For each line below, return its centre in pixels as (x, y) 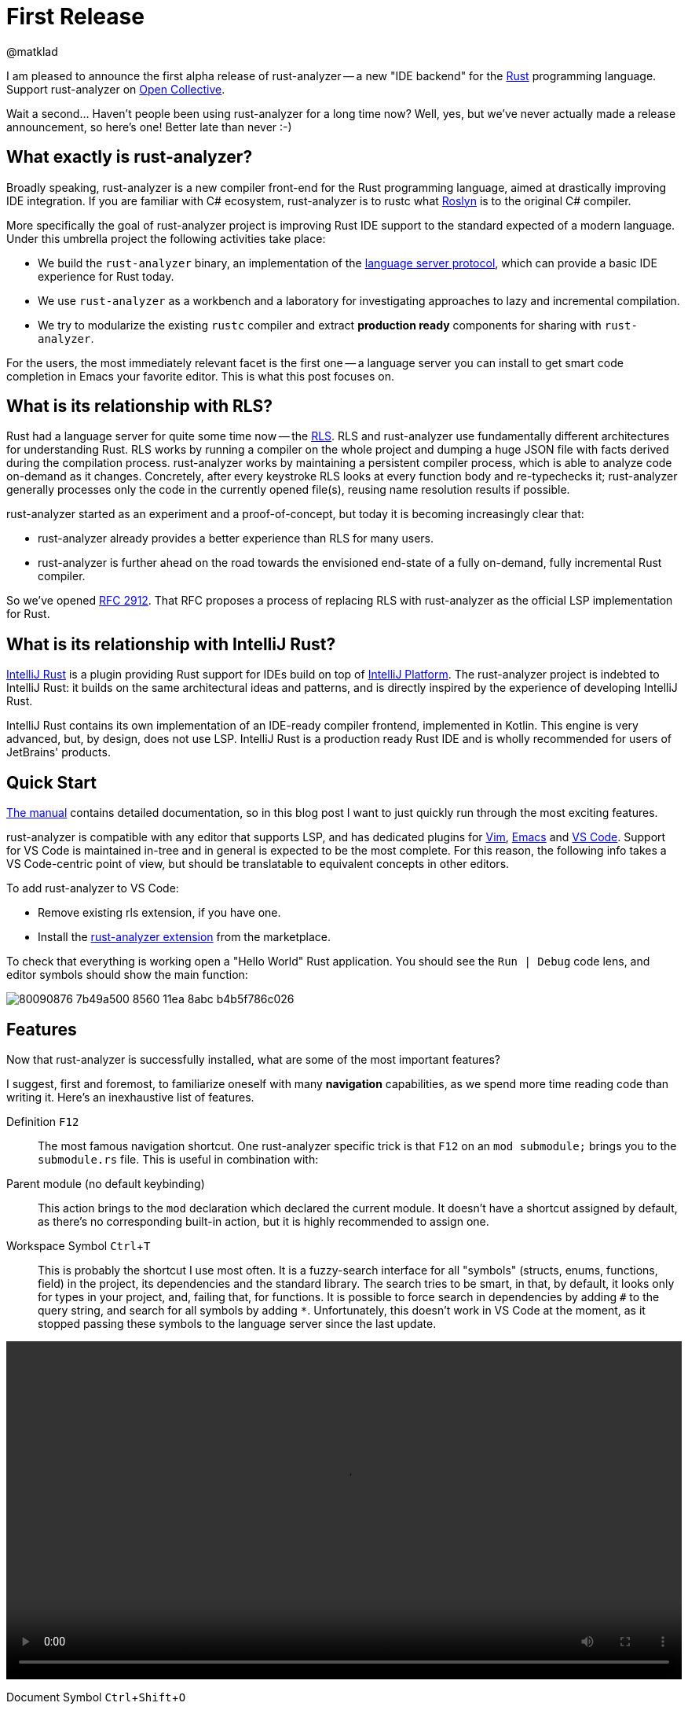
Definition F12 (43, 1121)
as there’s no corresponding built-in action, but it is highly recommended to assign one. (263, 1221)
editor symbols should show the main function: (127, 975)
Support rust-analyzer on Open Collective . (116, 89)
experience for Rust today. (106, 276)
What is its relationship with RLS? (140, 406)
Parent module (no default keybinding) (106, 1183)
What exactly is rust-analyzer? (130, 157)
